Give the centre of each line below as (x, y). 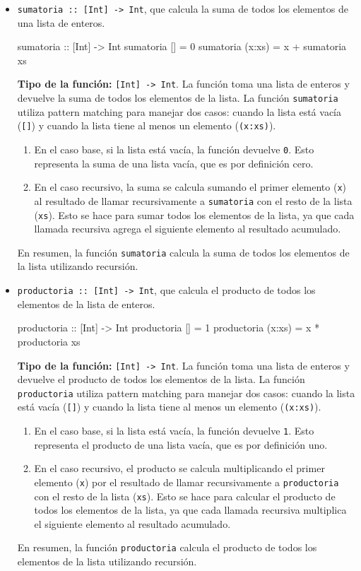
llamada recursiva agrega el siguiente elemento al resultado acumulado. (188, 229)
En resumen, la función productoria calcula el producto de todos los (167, 547)
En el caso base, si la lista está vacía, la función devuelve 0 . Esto (174, 149)
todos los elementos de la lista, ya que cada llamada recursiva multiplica (190, 510)
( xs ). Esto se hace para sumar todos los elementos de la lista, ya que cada (194, 214)
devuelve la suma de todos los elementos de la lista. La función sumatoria (178, 98)
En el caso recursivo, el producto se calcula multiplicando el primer (179, 468)
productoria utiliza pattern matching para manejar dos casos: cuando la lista (186, 393)
